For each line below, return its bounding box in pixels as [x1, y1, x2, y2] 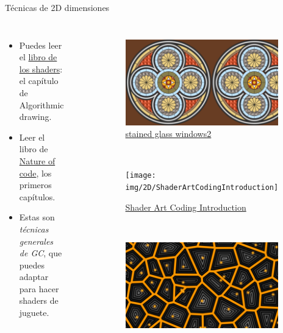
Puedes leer [19, 38, 62, 51]
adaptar [19, 270, 49, 283]
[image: [125, 171, 156, 180]
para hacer [19, 282, 59, 295]
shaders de [19, 294, 59, 307]
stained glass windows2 [125, 127, 212, 140]
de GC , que [19, 247, 62, 259]
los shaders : [19, 62, 63, 75]
